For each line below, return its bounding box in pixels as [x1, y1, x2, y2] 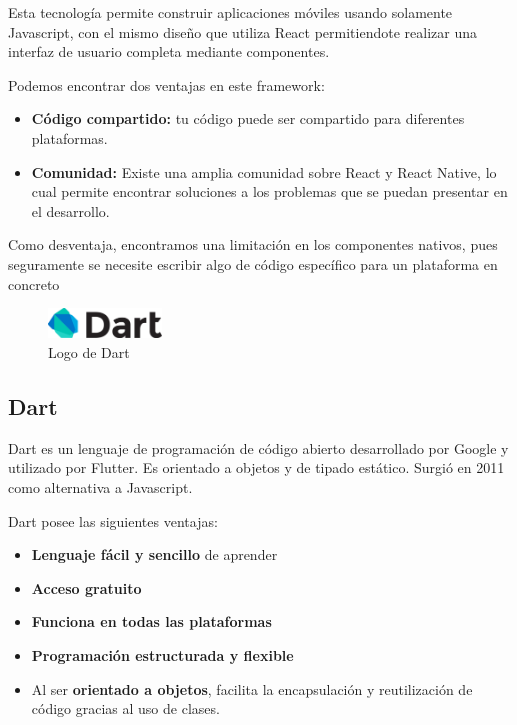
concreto [8, 273, 60, 294]
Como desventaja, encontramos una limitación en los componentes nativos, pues [8, 234, 498, 255]
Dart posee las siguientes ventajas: [8, 510, 218, 531]
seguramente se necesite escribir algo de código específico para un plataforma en [8, 253, 498, 274]
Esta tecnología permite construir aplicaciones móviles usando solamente [8, 2, 453, 22]
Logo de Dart [48, 342, 130, 362]
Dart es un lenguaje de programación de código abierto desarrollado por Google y [8, 437, 509, 458]
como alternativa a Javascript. [8, 476, 193, 497]
